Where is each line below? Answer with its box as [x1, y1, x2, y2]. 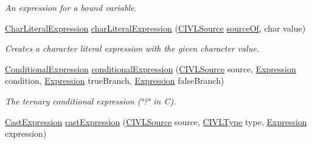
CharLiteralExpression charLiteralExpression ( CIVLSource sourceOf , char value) [5, 21, 306, 34]
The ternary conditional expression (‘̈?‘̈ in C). [5, 94, 176, 107]
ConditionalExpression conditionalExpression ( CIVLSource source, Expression [5, 62, 296, 75]
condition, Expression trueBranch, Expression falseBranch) [5, 74, 224, 87]
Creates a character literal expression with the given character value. [5, 42, 260, 55]
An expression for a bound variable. [5, 1, 137, 13]
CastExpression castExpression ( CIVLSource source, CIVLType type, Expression [5, 115, 307, 128]
